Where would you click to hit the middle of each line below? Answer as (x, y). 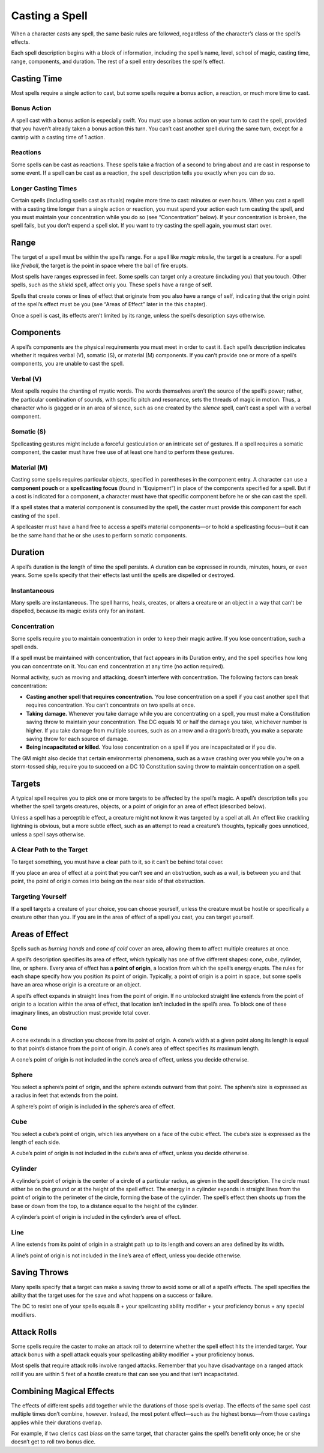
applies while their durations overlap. (57, 1422)
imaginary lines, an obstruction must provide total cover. (80, 1012)
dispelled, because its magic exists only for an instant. (78, 611)
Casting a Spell (49, 16)
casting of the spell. (35, 516)
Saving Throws (40, 1273)
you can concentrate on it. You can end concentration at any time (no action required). (118, 666)
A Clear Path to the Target (49, 850)
